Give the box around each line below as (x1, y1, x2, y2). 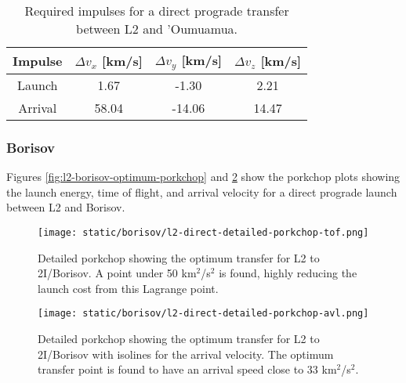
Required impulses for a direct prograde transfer (24, 2, 289, 20)
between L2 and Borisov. (6, 199, 125, 215)
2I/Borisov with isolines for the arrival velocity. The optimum (38, 345, 334, 362)
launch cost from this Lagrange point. (38, 280, 219, 296)
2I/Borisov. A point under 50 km (38, 265, 197, 281)
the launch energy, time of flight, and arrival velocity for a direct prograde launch (6, 183, 397, 200)
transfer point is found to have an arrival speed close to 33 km (38, 361, 337, 378)
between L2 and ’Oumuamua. (76, 20, 238, 38)
